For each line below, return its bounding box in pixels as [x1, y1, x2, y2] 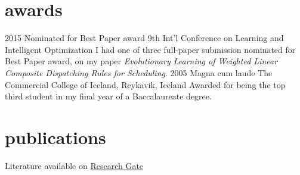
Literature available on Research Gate [5, 159, 144, 171]
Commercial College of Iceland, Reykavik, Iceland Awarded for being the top [5, 78, 286, 90]
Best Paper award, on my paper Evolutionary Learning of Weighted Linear [5, 55, 278, 67]
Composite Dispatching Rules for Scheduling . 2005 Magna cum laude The [5, 66, 273, 79]
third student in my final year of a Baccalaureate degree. [5, 90, 212, 102]
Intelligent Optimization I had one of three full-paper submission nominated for [5, 43, 296, 55]
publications [5, 124, 106, 149]
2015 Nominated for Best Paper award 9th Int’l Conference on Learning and [5, 32, 284, 44]
